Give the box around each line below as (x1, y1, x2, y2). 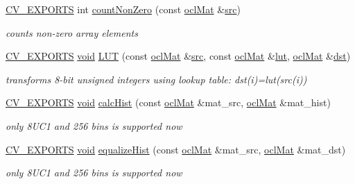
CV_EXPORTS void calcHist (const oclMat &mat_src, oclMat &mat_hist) (6, 95, 331, 110)
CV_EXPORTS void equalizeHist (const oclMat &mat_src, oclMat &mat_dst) (6, 142, 346, 156)
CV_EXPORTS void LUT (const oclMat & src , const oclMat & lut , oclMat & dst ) (6, 49, 351, 63)
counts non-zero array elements (6, 25, 138, 40)
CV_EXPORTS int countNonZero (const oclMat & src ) (6, 2, 241, 16)
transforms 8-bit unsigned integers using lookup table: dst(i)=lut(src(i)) (6, 72, 307, 86)
